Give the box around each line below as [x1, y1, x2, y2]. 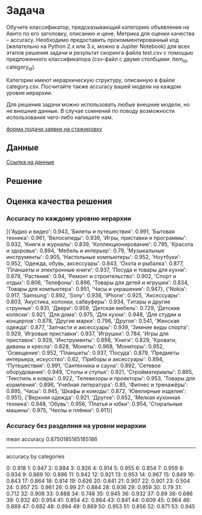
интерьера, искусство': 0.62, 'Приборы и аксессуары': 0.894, [6, 356, 164, 363]
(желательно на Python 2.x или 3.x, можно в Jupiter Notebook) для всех [6, 43, 191, 50]
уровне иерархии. [6, 89, 53, 96]
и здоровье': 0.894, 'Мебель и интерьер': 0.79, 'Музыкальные [6, 247, 165, 254]
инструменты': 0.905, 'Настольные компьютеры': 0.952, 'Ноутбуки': [6, 254, 182, 261]
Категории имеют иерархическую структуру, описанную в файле [6, 76, 176, 84]
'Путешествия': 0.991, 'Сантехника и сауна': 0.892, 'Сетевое [6, 362, 161, 370]
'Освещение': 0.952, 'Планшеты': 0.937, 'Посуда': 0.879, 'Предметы [6, 349, 179, 356]
